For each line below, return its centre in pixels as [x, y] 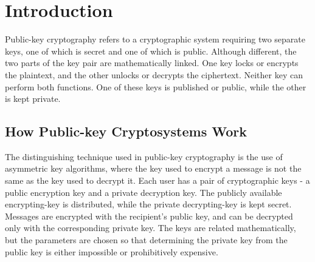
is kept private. [33, 99]
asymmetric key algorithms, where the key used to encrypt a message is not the [153, 168]
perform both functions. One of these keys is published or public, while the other [156, 86]
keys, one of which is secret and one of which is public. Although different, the [151, 51]
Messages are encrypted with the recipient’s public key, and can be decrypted [149, 216]
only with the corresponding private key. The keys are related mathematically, [151, 228]
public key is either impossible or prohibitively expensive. [112, 251]
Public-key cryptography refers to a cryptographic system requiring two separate [155, 39]
